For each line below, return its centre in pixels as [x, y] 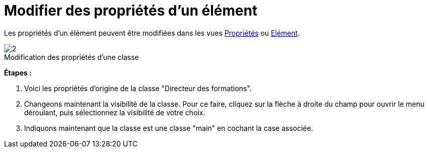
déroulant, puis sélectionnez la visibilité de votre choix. [115, 112]
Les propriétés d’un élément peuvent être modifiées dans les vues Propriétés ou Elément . [152, 33]
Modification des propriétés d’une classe [72, 57]
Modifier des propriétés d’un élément [131, 11]
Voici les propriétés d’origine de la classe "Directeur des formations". [138, 88]
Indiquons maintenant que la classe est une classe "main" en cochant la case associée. [169, 128]
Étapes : [18, 72]
